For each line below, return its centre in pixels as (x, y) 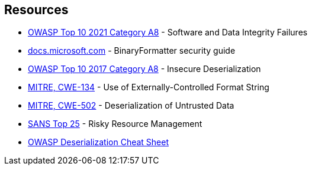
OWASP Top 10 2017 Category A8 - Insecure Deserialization (144, 69)
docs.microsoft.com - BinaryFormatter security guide (132, 51)
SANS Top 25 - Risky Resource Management (115, 124)
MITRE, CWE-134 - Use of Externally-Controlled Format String (149, 87)
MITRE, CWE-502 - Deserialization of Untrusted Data (131, 106)
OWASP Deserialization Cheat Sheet (98, 142)
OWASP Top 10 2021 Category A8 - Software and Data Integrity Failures (168, 32)
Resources (36, 10)
